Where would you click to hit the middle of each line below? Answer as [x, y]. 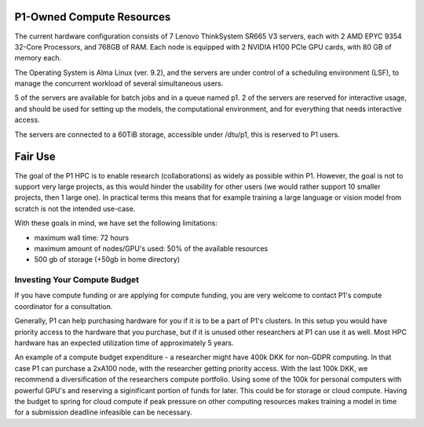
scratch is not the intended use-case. [75, 208]
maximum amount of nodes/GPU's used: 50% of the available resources [151, 248]
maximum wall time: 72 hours [82, 237]
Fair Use [35, 157]
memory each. [38, 58]
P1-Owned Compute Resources [93, 17]
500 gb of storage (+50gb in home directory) [107, 260]
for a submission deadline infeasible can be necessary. [103, 412]
